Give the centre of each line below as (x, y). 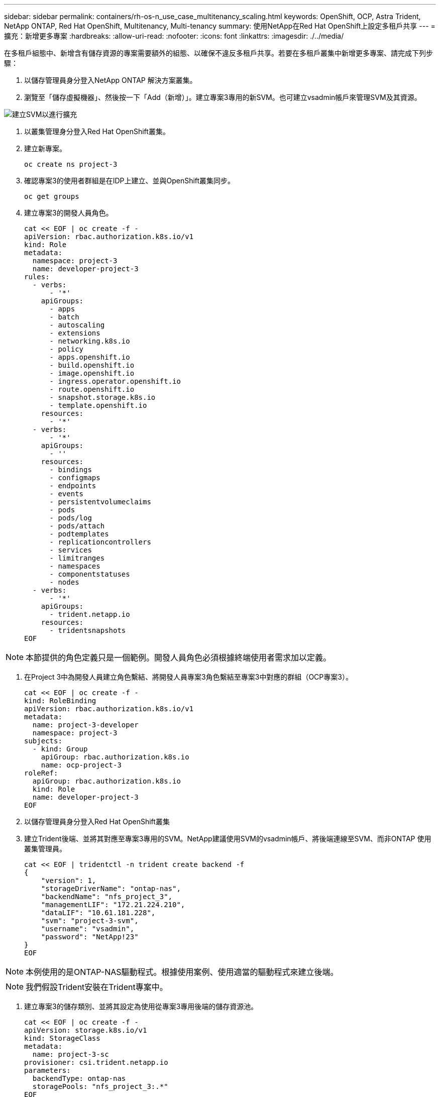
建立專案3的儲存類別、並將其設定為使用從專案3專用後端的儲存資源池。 (141, 1006)
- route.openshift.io (92, 389)
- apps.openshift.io (90, 357)
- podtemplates (79, 534)
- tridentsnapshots (88, 630)
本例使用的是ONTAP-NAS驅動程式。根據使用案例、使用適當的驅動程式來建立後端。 (182, 972)
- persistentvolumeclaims (100, 502)
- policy (67, 349)
